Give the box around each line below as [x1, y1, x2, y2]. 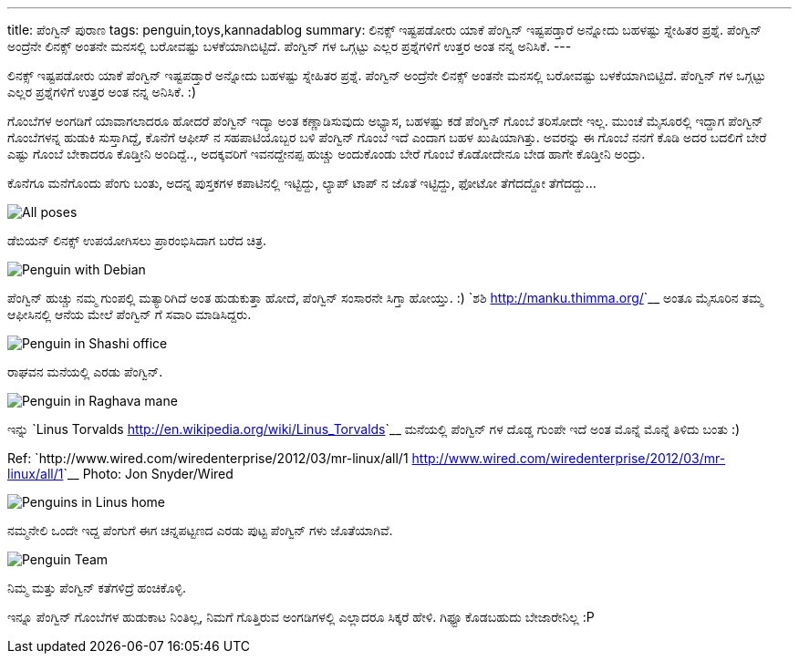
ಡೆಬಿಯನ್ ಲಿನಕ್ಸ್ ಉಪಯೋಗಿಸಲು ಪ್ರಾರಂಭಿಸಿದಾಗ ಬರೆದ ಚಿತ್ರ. [7, 232, 267, 248]
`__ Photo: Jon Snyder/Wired [63, 466, 233, 481]
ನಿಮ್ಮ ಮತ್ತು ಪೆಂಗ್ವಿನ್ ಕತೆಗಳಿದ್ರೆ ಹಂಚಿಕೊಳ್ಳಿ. [7, 580, 187, 595]
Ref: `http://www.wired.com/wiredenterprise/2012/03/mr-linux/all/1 [7, 450, 409, 466]
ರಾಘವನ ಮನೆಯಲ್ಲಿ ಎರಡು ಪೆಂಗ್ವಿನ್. [7, 364, 163, 379]
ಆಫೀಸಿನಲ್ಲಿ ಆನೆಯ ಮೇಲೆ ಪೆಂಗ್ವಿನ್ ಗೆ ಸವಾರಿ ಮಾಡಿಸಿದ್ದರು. [7, 306, 252, 322]
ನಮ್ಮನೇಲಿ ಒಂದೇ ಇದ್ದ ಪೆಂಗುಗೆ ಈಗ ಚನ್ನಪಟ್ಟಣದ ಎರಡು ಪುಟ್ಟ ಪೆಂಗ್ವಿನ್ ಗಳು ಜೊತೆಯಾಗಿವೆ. [7, 522, 393, 538]
